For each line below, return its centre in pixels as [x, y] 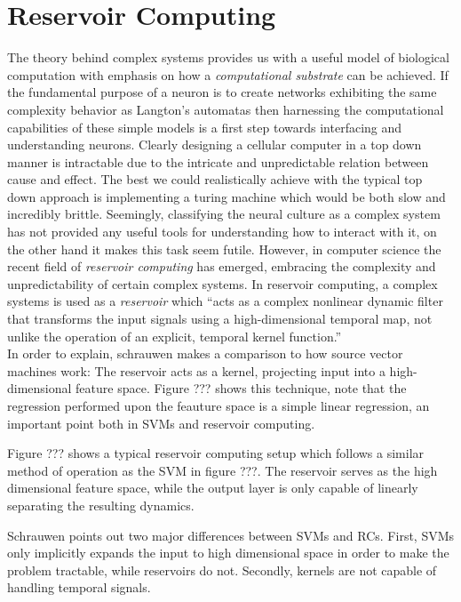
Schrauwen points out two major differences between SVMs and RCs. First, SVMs [231, 535]
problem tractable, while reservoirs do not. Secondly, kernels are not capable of [222, 570]
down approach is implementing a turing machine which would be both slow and [227, 196]
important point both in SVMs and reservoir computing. [161, 423]
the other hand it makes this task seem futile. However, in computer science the [224, 249]
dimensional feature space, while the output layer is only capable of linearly [213, 488]
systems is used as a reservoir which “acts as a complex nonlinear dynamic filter [225, 301]
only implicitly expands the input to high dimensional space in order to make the [228, 553]
